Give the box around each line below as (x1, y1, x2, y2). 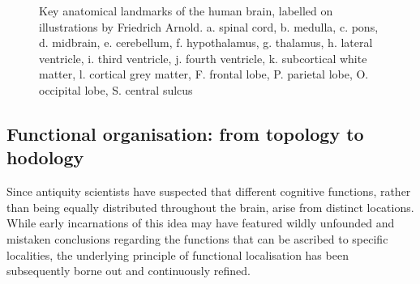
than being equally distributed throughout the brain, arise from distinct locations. (6, 198, 414, 215)
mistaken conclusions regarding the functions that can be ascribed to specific (6, 230, 388, 247)
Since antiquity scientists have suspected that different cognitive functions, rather (6, 183, 411, 200)
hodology (6, 145, 84, 170)
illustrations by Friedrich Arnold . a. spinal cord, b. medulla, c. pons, (39, 18, 379, 35)
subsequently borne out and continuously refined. (6, 262, 251, 279)
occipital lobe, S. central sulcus (39, 81, 193, 98)
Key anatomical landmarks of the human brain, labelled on (39, 2, 333, 19)
